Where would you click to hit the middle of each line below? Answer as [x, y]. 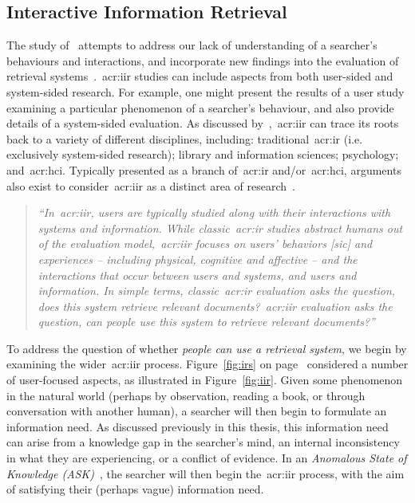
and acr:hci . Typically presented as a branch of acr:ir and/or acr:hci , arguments [204, 169]
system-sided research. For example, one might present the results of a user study [206, 91]
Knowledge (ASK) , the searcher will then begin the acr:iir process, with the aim [206, 473]
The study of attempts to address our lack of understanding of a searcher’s [192, 45]
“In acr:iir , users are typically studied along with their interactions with [214, 212]
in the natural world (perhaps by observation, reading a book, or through [186, 395]
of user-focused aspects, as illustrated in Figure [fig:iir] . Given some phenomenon [205, 380]
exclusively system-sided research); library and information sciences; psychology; [203, 154]
